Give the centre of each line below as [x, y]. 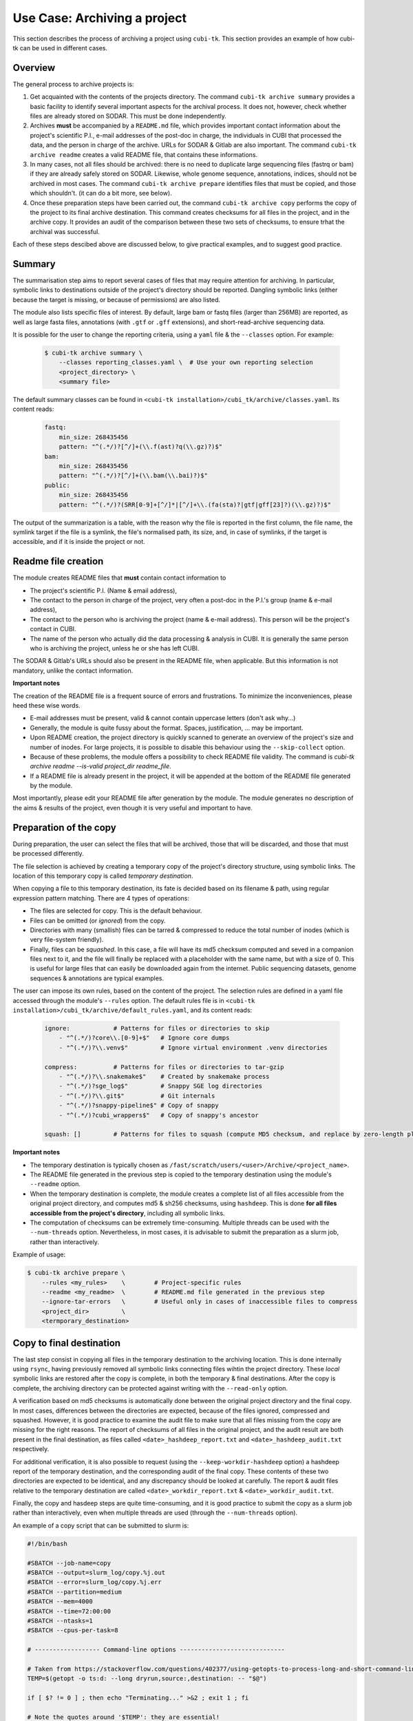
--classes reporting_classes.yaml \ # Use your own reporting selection [186, 362]
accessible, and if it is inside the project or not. [79, 542]
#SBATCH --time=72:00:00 [69, 1611]
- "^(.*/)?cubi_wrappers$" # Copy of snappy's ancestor [159, 1115]
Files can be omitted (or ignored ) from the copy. [98, 920]
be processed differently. [48, 854]
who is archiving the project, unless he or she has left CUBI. [115, 648]
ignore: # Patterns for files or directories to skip [157, 1028]
